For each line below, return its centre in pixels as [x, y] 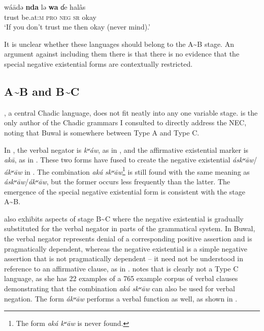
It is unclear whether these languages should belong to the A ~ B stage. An [119, 44]
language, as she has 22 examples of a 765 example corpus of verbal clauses [121, 278]
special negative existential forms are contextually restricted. [98, 63]
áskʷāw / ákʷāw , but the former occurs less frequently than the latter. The [117, 181]
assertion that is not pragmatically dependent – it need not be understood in [124, 258]
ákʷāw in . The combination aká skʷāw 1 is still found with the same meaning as [127, 171]
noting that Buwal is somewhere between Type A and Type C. [102, 132]
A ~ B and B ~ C [42, 91]
